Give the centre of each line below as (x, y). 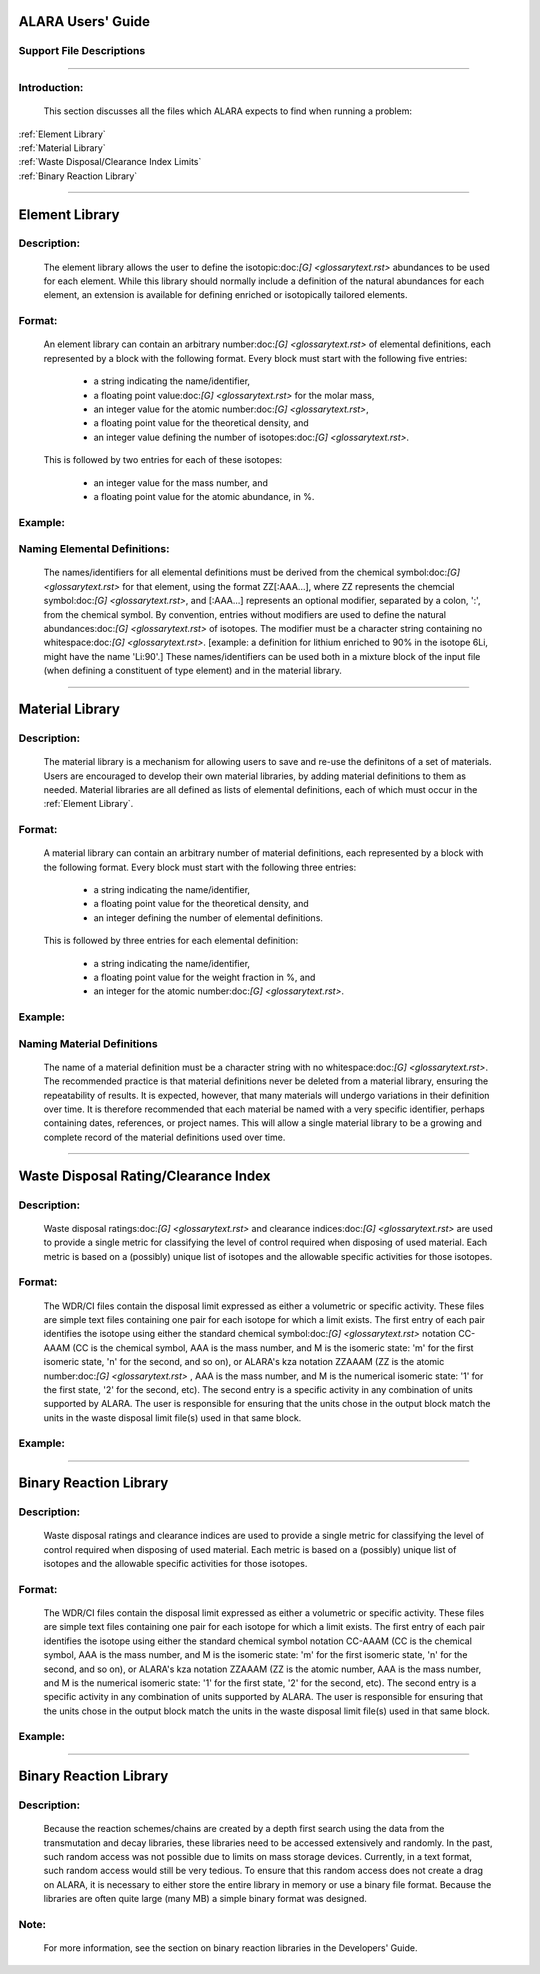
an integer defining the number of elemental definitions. (208, 917)
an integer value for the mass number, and (181, 482)
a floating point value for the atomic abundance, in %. (204, 496)
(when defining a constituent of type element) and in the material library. (192, 671)
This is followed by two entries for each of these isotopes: (163, 460)
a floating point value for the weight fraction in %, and (204, 977)
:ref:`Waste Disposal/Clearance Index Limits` (110, 162)
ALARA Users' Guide (84, 21)
